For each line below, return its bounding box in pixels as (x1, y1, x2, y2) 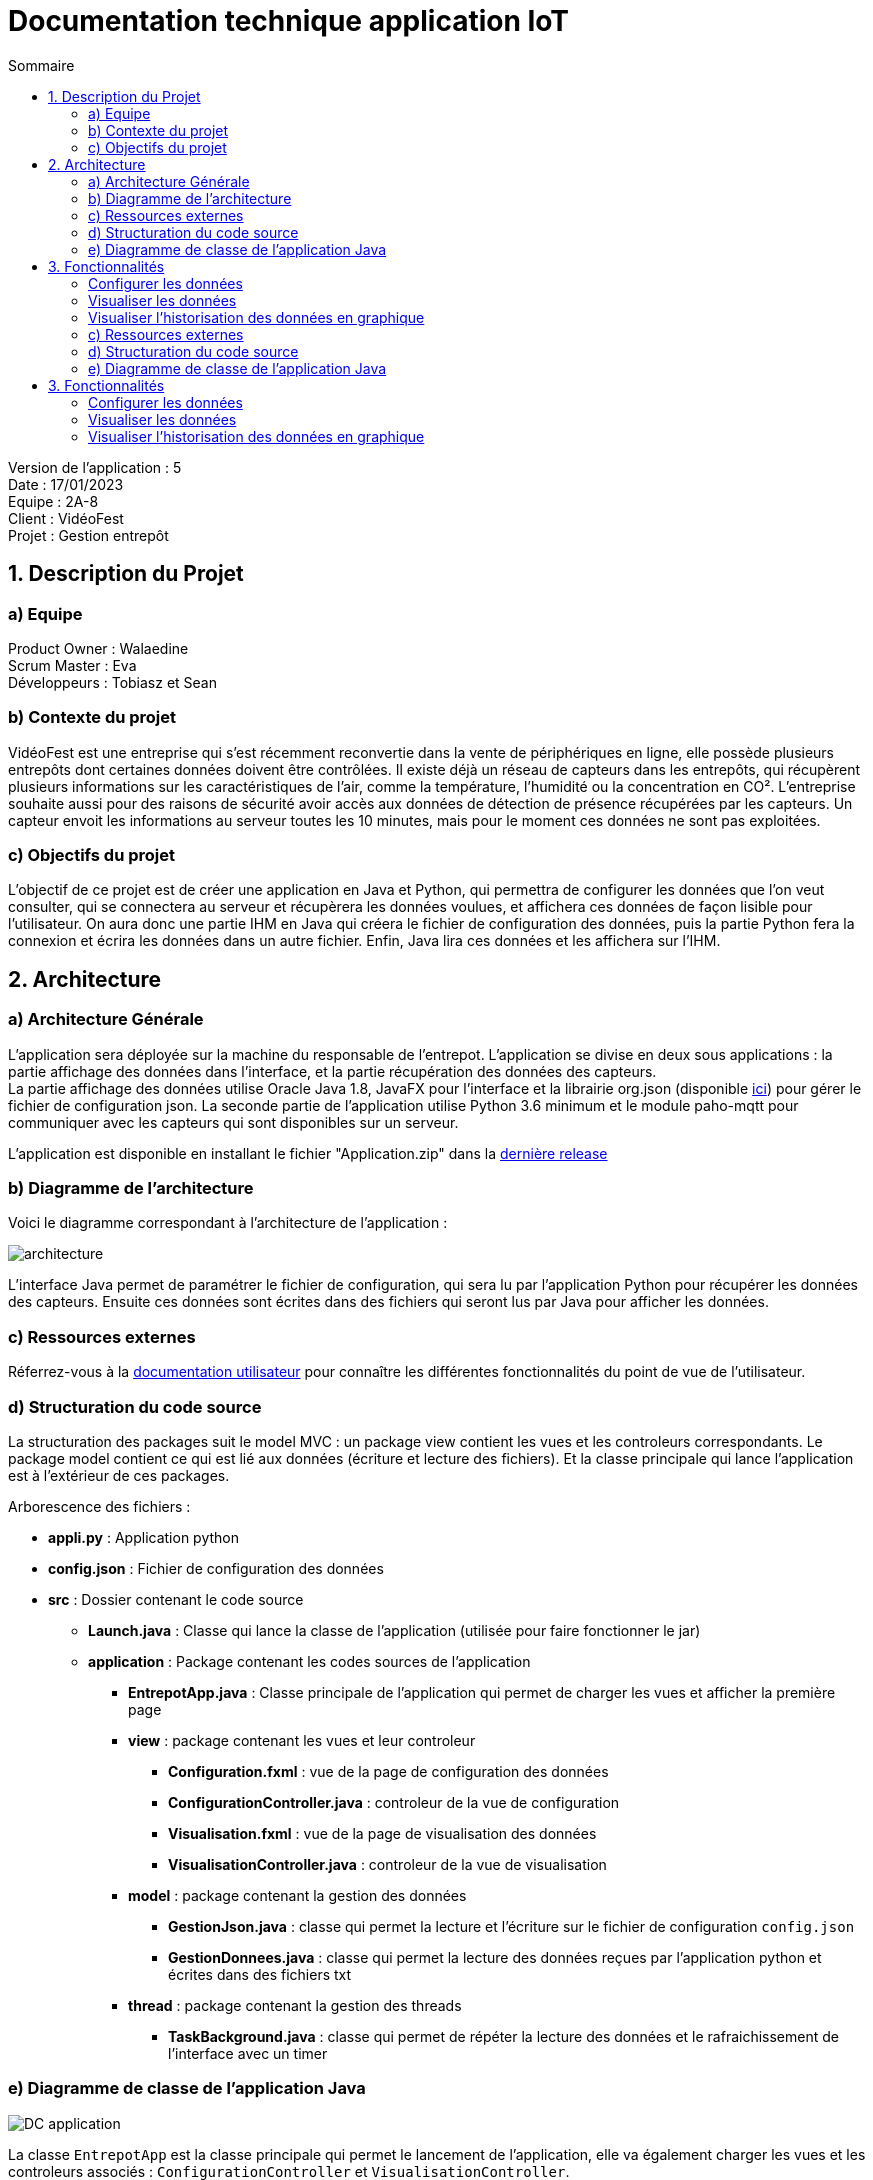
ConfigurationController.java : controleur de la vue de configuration (168, 1793, 620, 1811)
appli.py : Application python (48, 1528, 240, 1546)
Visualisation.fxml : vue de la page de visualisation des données (168, 1824, 597, 1842)
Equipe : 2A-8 (8, 492, 99, 510)
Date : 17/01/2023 (8, 475, 124, 493)
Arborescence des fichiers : (8, 1497, 191, 1515)
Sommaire (8, 56, 75, 74)
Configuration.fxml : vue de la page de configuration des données (168, 1762, 609, 1780)
